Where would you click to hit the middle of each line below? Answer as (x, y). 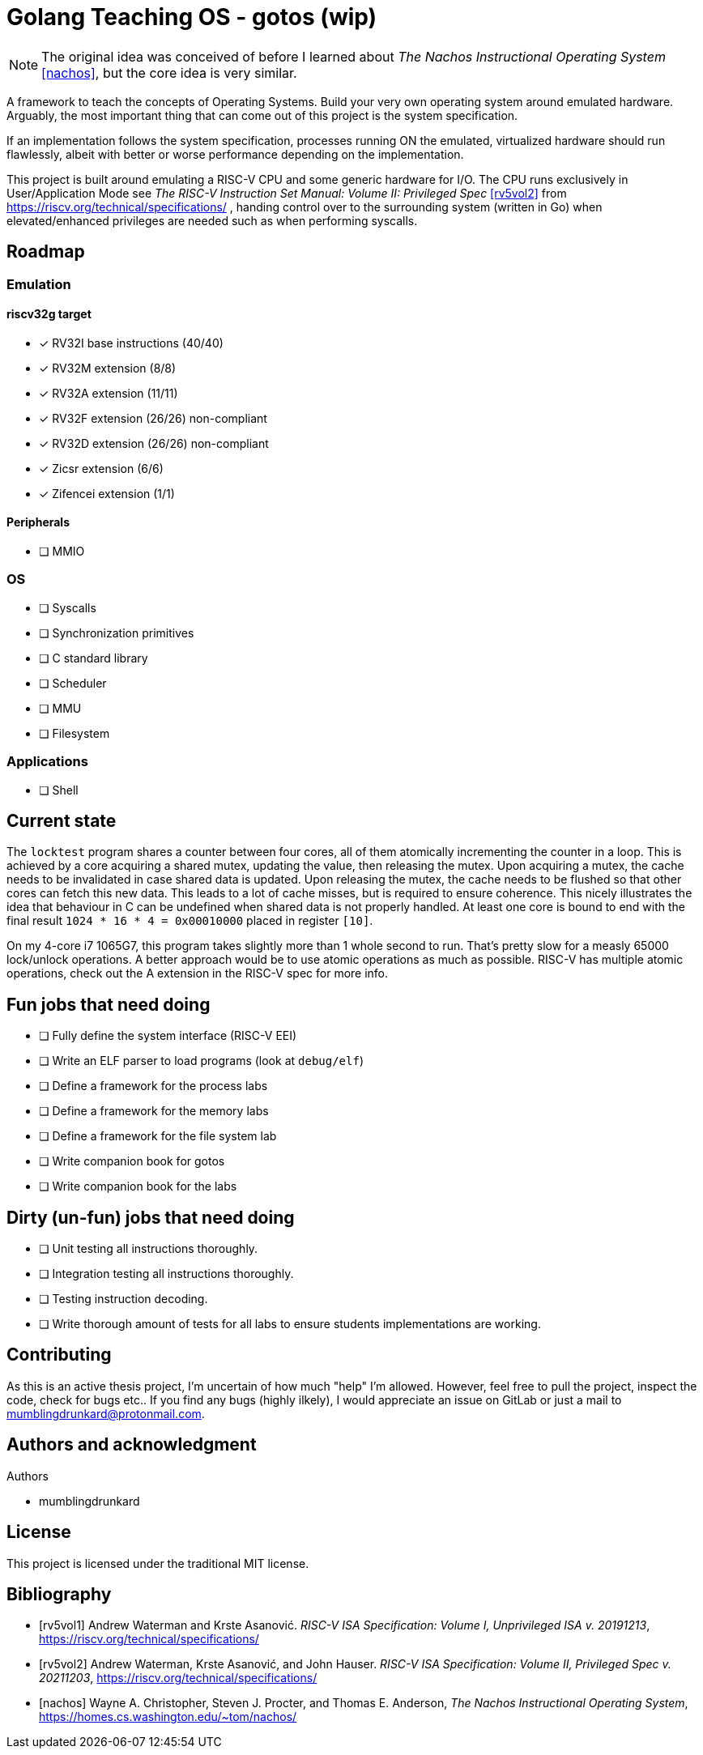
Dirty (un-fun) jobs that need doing (151, 1217)
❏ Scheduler (73, 683)
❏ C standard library (94, 658)
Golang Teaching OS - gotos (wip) (192, 17)
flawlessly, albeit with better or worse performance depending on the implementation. (235, 154)
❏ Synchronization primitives (117, 633)
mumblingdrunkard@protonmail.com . (106, 1413)
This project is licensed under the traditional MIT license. (158, 1563)
